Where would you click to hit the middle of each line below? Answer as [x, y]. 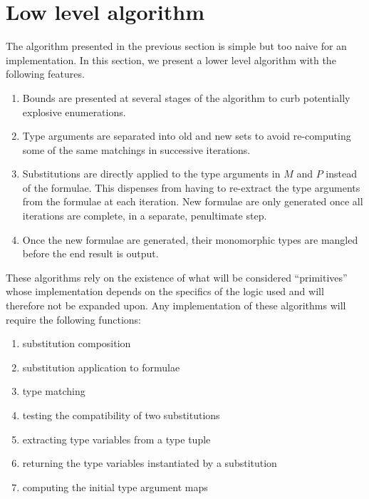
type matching [54, 391]
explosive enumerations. [74, 112]
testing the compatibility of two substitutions [121, 415]
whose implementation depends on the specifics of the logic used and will [165, 291]
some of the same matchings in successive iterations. [136, 149]
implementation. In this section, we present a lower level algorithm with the [171, 60]
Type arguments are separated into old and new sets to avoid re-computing [187, 136]
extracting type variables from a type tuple [116, 439]
